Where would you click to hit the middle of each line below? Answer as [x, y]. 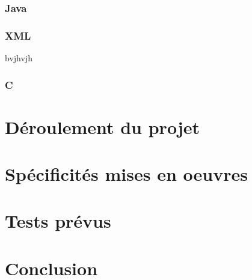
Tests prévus [58, 221]
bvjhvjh [19, 58]
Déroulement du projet [102, 126]
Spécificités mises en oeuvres [126, 174]
